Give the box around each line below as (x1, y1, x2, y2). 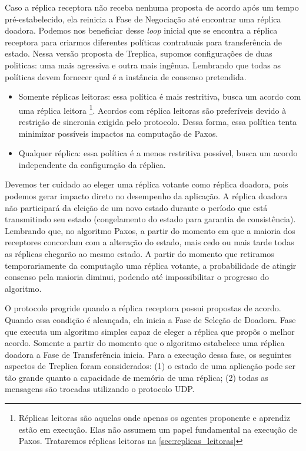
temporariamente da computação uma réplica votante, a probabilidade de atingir (5, 259, 297, 271)
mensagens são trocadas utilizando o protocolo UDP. (5, 383, 195, 395)
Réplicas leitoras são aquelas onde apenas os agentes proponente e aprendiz (18, 412, 290, 424)
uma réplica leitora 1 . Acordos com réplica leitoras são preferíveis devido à (18, 102, 287, 116)
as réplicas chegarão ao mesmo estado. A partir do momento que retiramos (5, 247, 274, 259)
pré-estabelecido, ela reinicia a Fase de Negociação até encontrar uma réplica (5, 12, 281, 25)
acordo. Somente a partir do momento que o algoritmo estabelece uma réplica (5, 337, 285, 349)
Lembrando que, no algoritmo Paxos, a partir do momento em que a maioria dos (5, 224, 295, 236)
